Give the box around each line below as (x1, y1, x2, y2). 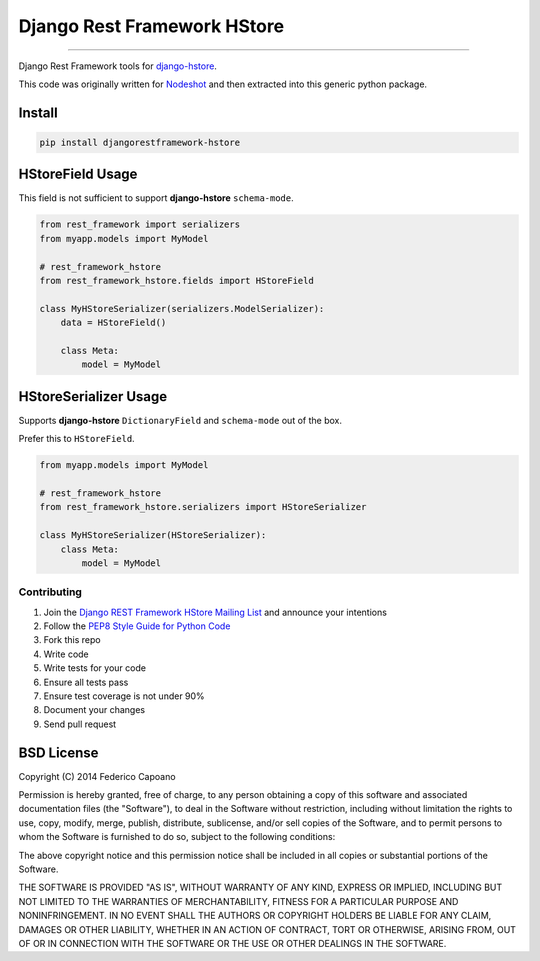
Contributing (18, 585, 82, 599)
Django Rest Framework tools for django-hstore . (18, 60, 217, 72)
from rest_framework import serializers (39, 219, 240, 230)
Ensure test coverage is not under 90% (43, 690, 205, 702)
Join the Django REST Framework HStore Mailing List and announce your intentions (43, 606, 387, 618)
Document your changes (43, 704, 146, 716)
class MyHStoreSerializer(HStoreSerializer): (39, 530, 267, 541)
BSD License (18, 744, 99, 761)
